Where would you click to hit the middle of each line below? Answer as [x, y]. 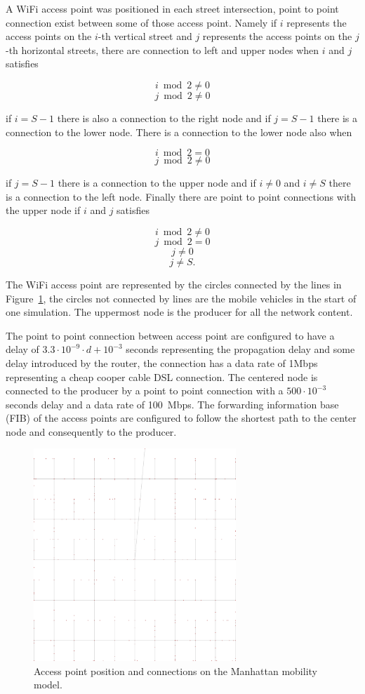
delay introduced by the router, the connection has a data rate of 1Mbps [162, 362]
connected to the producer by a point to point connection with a [145, 391]
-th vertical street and [145, 36]
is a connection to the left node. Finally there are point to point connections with [181, 196]
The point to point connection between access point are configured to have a [170, 335]
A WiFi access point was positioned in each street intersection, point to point [172, 8]
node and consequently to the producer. [91, 431]
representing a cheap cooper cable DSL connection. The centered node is [162, 376]
